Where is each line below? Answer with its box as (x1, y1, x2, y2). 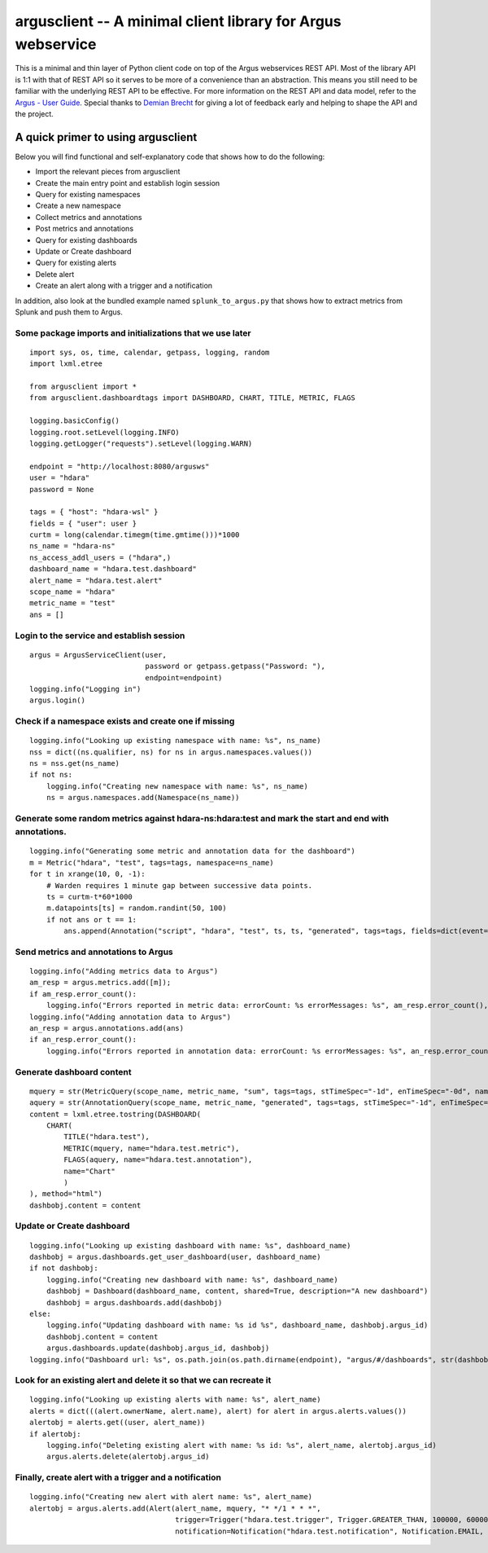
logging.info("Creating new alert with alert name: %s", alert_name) (29, 1492, 313, 1502)
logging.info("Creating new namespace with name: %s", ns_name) (46, 781, 308, 790)
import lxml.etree (29, 359, 103, 368)
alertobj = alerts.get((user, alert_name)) (29, 1418, 206, 1428)
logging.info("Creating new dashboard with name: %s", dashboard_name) (46, 1275, 338, 1284)
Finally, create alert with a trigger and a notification (15, 1472, 221, 1483)
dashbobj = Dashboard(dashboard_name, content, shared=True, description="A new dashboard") (46, 1287, 429, 1296)
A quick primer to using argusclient (15, 130, 198, 144)
